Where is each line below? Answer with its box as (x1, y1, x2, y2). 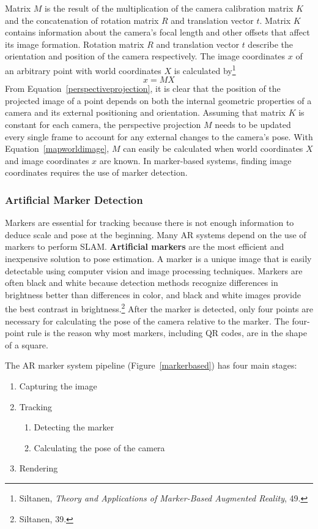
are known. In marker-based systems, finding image (99, 154, 292, 167)
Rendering (19, 462, 58, 475)
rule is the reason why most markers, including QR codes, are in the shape (27, 326, 307, 339)
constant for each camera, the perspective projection (5, 118, 201, 130)
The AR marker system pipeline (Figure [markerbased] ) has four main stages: (5, 359, 297, 372)
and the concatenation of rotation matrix (5, 13, 159, 26)
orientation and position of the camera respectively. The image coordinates (5, 50, 286, 62)
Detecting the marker (34, 421, 114, 433)
